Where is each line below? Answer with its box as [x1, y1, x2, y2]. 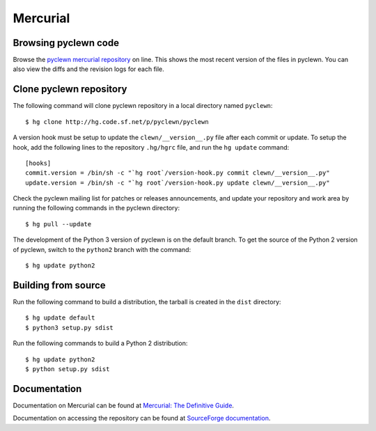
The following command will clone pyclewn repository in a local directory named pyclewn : [13, 102, 273, 110]
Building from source [13, 279, 106, 291]
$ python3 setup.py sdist [25, 324, 114, 331]
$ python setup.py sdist [25, 365, 110, 373]
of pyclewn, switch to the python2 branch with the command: [13, 245, 191, 253]
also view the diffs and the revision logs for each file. [13, 65, 165, 73]
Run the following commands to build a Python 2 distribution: [13, 339, 188, 347]
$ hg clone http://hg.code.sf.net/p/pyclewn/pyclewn [25, 118, 209, 125]
